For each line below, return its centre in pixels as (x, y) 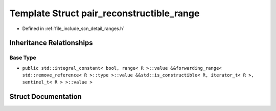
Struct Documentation (45, 97)
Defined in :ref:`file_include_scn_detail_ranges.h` (73, 29)
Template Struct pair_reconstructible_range (105, 13)
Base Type (23, 58)
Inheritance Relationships (51, 43)
